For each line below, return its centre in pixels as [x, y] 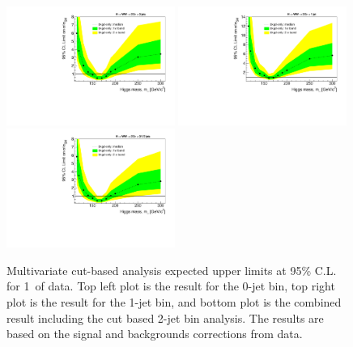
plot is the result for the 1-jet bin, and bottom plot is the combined [174, 302]
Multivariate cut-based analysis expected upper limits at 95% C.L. [172, 270]
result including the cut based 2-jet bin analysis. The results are [165, 317]
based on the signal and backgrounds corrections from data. [155, 334]
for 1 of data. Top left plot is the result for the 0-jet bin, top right [171, 286]
